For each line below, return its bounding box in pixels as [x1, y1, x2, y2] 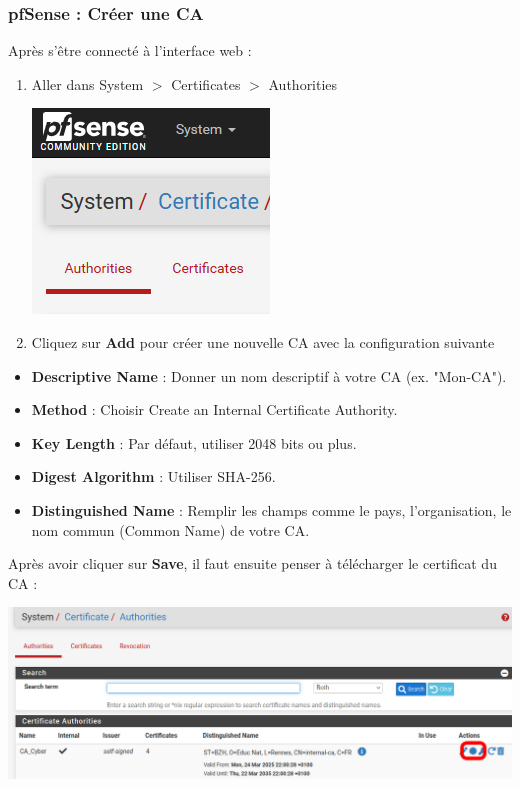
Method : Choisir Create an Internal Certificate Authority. [31, 399, 398, 420]
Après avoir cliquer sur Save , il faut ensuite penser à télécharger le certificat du [8, 553, 497, 574]
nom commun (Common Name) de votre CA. [31, 519, 310, 540]
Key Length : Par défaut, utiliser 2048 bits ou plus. [31, 432, 357, 453]
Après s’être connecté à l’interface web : [8, 40, 252, 61]
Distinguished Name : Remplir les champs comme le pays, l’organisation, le [31, 499, 512, 520]
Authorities [268, 73, 338, 94]
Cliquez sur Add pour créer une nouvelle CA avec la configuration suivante [31, 332, 495, 352]
